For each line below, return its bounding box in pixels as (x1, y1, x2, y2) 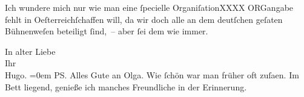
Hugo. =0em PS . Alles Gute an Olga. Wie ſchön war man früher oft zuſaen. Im (5, 68, 299, 81)
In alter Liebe (5, 45, 56, 57)
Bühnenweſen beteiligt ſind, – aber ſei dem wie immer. (5, 25, 208, 37)
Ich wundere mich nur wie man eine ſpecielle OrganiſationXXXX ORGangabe (5, 1, 294, 13)
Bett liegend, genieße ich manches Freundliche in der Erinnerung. (5, 80, 247, 93)
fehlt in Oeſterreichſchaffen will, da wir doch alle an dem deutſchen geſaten (5, 13, 283, 25)
